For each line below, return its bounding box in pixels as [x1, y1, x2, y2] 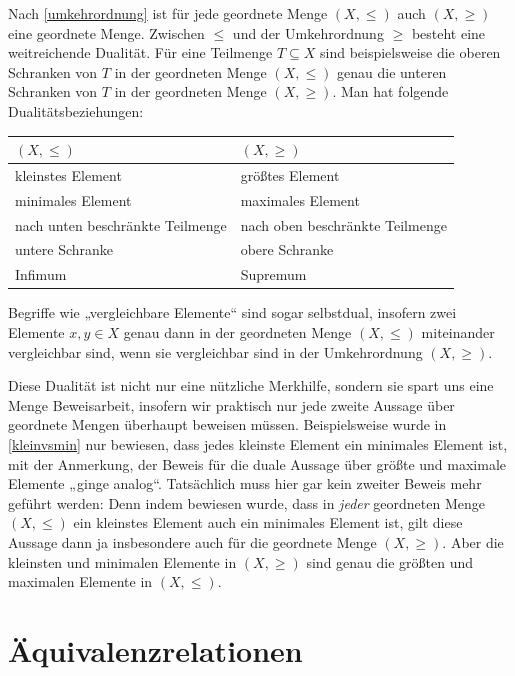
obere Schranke [240, 239, 334, 260]
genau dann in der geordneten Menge [123, 321, 352, 342]
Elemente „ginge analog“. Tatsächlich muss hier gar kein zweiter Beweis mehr [8, 473, 482, 494]
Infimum [15, 264, 67, 285]
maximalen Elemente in [8, 571, 153, 592]
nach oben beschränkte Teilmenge [240, 214, 447, 235]
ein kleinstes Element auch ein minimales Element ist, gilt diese [73, 512, 463, 533]
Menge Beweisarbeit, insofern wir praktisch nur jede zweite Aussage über [8, 394, 455, 415]
